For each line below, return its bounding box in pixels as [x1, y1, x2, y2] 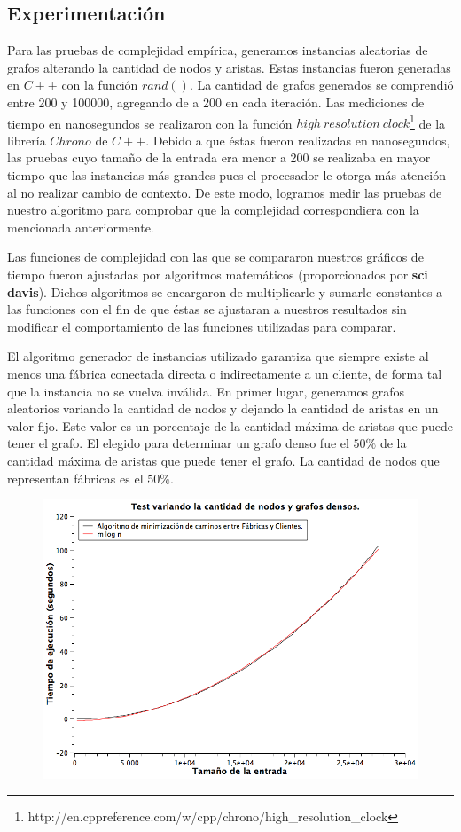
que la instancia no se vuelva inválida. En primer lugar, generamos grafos [7, 381, 404, 400]
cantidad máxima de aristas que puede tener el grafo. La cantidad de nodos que [7, 451, 440, 469]
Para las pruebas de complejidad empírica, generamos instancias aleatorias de [7, 41, 428, 59]
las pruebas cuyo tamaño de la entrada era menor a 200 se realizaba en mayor [7, 148, 431, 167]
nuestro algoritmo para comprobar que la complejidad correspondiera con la [7, 200, 419, 219]
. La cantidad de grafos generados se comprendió [189, 75, 454, 94]
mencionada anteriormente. [7, 217, 154, 236]
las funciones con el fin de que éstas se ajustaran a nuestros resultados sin [7, 300, 407, 318]
